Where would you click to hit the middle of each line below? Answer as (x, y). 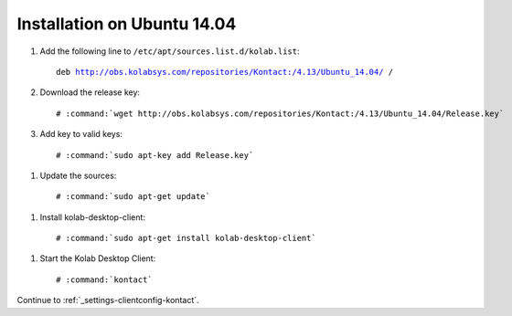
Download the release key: (90, 92)
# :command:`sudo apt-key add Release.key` (155, 155)
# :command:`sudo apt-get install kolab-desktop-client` (187, 238)
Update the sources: (78, 175)
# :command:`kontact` (104, 279)
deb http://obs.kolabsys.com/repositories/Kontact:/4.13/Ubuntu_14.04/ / (225, 72)
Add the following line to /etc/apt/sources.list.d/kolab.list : (170, 51)
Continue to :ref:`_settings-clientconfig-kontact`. (108, 300)
